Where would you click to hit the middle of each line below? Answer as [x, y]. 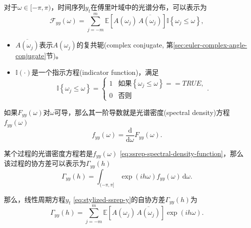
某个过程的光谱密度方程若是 [48, 153]
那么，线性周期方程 [35, 199]
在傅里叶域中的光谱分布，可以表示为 [149, 7]
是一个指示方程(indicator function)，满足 [95, 72]
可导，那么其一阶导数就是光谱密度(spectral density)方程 [142, 112]
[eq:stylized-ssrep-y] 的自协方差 [119, 199]
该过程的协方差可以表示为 [45, 163]
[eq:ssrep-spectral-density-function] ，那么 [182, 153]
